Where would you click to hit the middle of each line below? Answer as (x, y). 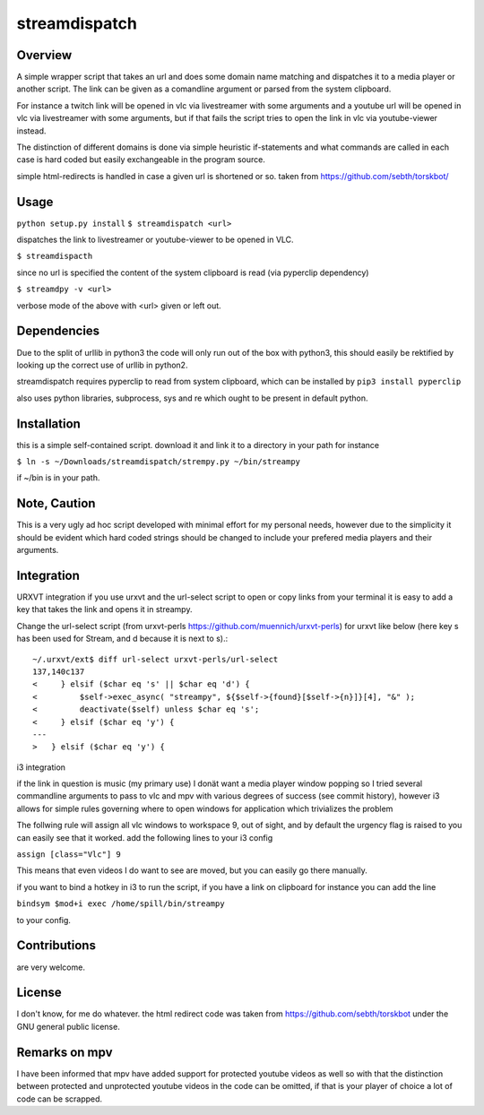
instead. (31, 131)
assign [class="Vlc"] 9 (69, 855)
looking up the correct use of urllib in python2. (102, 365)
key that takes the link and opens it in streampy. (104, 609)
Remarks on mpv (65, 1052)
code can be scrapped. (60, 1099)
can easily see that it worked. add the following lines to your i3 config (145, 837)
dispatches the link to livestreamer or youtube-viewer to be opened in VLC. (156, 240)
